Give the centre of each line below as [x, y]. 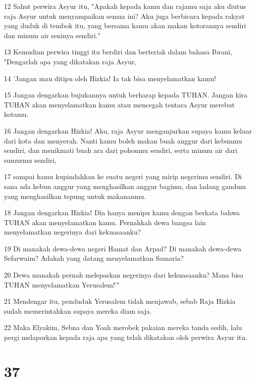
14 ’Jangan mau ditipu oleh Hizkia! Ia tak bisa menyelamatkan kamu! [110, 78]
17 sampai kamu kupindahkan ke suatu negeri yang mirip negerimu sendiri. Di [123, 176]
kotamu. [16, 114]
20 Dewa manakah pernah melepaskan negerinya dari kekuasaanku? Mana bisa [124, 275]
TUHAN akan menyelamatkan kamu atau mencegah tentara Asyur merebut [120, 104]
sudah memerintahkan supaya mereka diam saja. [78, 310]
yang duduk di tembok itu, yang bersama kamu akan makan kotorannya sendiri [125, 25]
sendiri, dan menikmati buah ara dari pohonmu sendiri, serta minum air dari [121, 150]
